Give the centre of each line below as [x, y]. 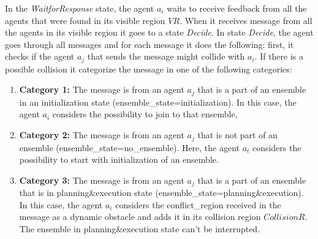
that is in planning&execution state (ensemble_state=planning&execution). [161, 193]
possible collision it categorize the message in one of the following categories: [149, 69]
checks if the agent [40, 56]
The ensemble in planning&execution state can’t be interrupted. [140, 228]
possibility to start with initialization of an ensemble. [119, 159]
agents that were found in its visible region [85, 20]
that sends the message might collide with [166, 56]
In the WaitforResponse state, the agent [80, 8]
